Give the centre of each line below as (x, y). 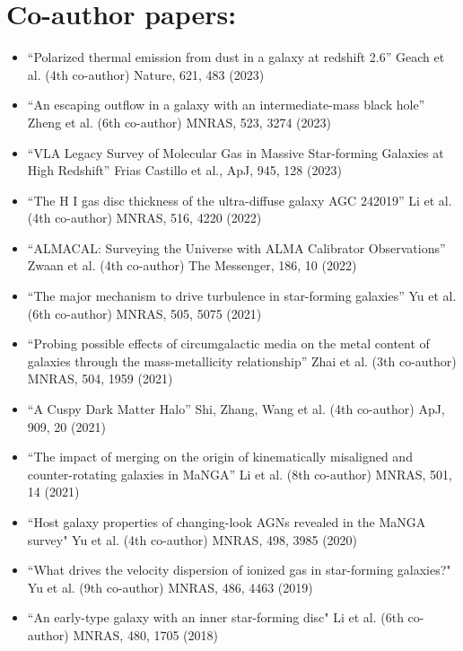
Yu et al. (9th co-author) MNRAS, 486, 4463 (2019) (170, 587)
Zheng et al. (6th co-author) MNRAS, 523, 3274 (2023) (179, 122)
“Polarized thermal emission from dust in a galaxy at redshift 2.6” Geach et (236, 57)
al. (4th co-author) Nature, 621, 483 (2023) (146, 74)
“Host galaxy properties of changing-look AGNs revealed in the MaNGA (227, 522)
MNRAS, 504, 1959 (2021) (100, 378)
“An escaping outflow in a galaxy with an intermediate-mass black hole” (226, 105)
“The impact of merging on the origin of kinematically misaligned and (220, 457)
